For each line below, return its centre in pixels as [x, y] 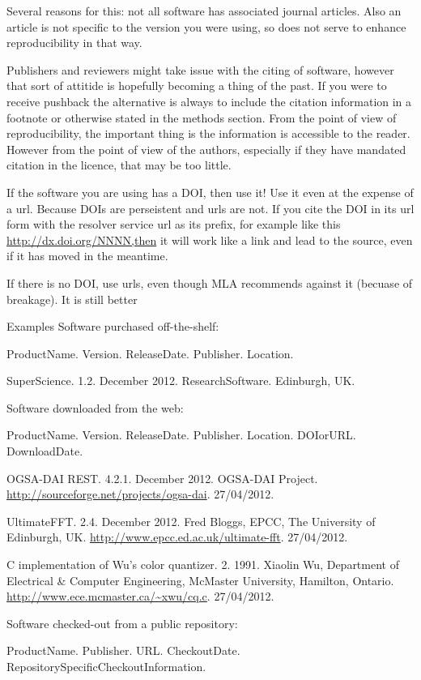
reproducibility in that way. [74, 43]
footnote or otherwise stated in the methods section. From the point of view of [202, 117]
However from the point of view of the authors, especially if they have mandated [206, 149]
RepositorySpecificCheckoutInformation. [106, 666]
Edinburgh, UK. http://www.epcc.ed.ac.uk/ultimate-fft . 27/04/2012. [177, 537]
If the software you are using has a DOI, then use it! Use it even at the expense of [210, 192]
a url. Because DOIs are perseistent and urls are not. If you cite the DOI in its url [210, 208]
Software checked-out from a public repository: [122, 623]
